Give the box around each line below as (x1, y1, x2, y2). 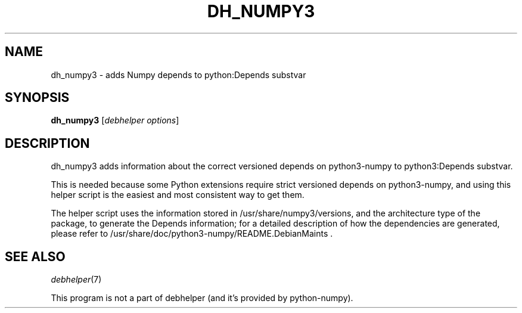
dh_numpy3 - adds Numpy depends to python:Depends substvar (51, 69, 306, 80)
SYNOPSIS (5, 90, 70, 106)
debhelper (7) (51, 274, 102, 285)
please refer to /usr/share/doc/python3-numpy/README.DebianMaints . (51, 228, 333, 239)
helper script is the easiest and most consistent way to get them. (51, 190, 304, 200)
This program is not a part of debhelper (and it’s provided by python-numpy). (51, 293, 353, 303)
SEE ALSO (5, 249, 66, 264)
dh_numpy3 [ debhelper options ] (51, 115, 179, 126)
